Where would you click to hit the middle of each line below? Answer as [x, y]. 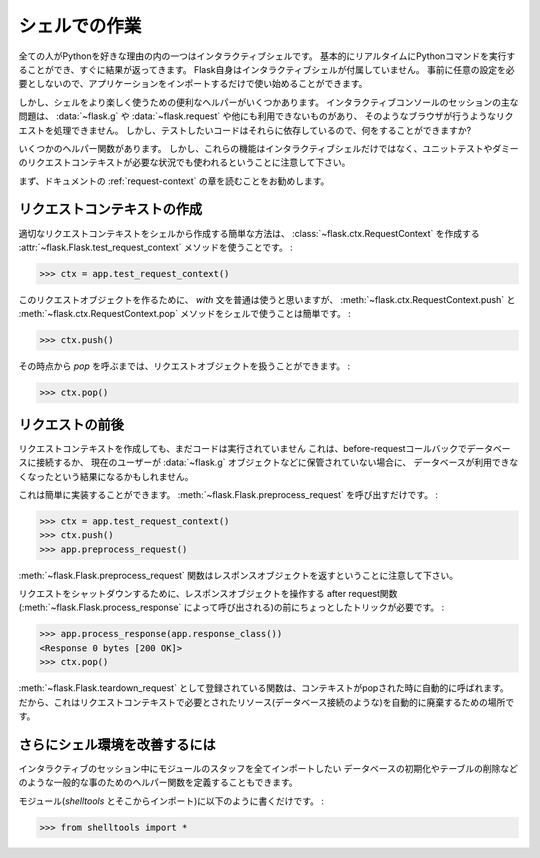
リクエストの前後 [71, 424]
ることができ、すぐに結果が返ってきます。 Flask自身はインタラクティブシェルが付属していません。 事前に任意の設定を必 [266, 69]
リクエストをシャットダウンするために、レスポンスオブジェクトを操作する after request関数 [208, 594]
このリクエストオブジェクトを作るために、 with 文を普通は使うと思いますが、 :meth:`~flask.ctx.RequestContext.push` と [267, 299]
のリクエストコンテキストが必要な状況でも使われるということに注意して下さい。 [184, 162]
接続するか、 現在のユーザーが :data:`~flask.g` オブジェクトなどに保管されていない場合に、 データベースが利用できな [277, 462]
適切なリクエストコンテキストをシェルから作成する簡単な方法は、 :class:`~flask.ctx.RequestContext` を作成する [249, 233]
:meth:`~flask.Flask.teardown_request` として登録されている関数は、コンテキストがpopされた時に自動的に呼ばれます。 [263, 688]
